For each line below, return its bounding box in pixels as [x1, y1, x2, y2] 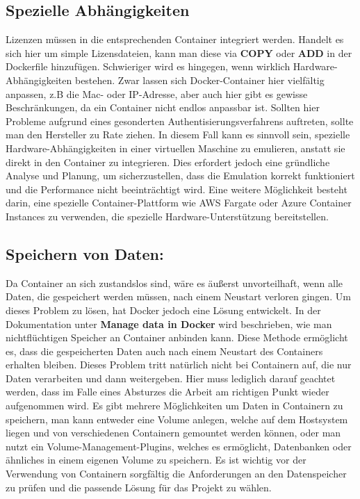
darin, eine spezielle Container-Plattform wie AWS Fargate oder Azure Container [6, 195, 352, 210]
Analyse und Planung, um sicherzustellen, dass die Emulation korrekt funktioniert [6, 168, 355, 183]
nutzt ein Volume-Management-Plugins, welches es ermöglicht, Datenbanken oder [6, 439, 352, 453]
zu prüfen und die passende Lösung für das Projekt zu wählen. [6, 480, 272, 494]
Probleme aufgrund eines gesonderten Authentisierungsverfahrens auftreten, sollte [6, 113, 354, 128]
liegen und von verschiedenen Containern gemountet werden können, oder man [6, 425, 341, 440]
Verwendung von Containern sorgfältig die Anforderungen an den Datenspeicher [6, 466, 347, 481]
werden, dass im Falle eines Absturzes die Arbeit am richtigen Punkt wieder [6, 384, 329, 399]
